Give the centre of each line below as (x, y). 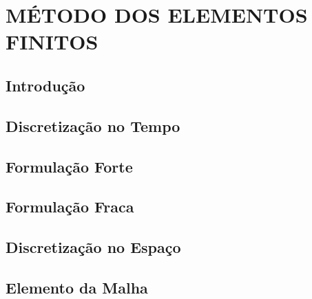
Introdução (45, 85)
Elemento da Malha (77, 287)
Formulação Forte (69, 166)
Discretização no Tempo (93, 125)
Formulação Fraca (70, 207)
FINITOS (52, 42)
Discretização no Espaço (93, 247)
